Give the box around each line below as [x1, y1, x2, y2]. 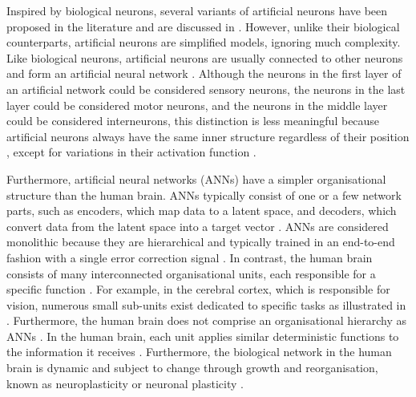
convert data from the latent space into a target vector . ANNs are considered [6, 217, 389, 234]
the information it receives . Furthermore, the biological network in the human [6, 343, 392, 360]
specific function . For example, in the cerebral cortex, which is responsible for [6, 281, 390, 298]
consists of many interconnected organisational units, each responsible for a [6, 265, 376, 282]
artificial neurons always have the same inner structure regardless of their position [6, 128, 410, 144]
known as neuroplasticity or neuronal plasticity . [6, 375, 244, 391]
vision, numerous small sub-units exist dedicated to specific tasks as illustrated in [6, 296, 406, 313]
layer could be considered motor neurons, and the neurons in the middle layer [6, 96, 388, 113]
